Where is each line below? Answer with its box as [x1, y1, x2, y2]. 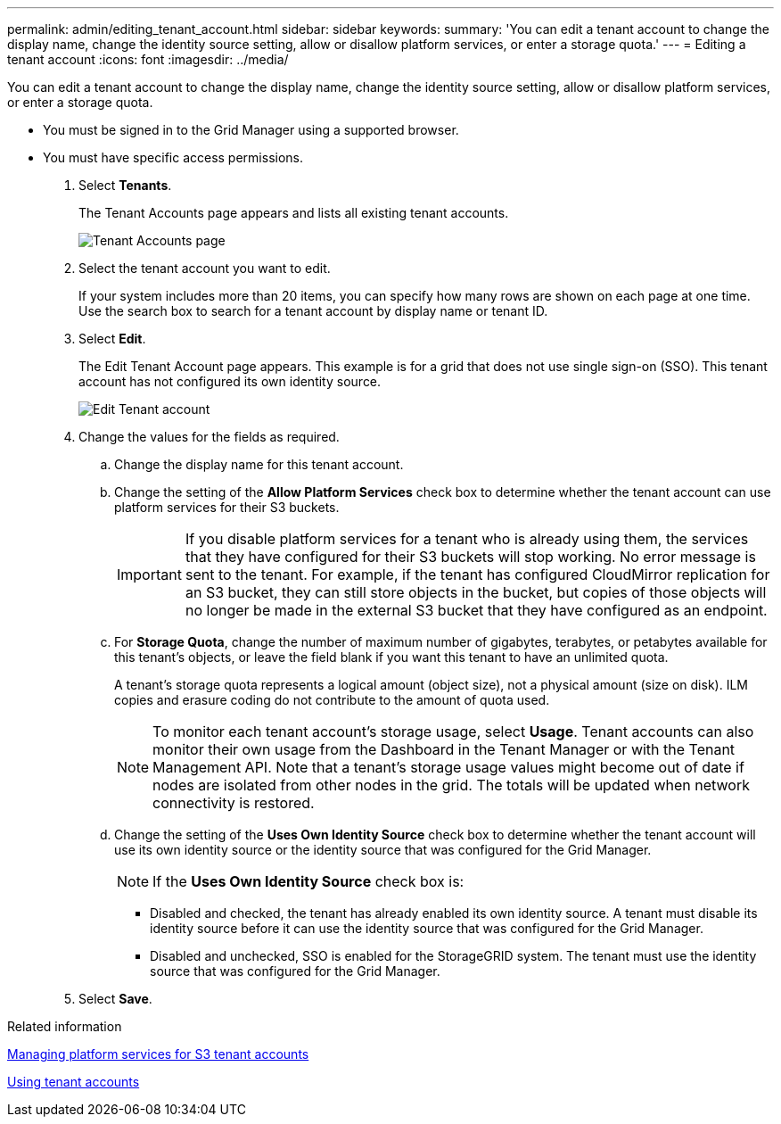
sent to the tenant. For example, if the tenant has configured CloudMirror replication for [185, 566, 770, 583]
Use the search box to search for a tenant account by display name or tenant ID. [78, 303, 548, 318]
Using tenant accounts [7, 1074, 140, 1089]
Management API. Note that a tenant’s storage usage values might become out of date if [152, 758, 744, 776]
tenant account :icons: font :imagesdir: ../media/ [7, 52, 289, 67]
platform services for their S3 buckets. [114, 500, 340, 515]
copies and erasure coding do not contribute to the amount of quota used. [114, 692, 550, 707]
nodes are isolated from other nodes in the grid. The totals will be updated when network [152, 776, 750, 794]
